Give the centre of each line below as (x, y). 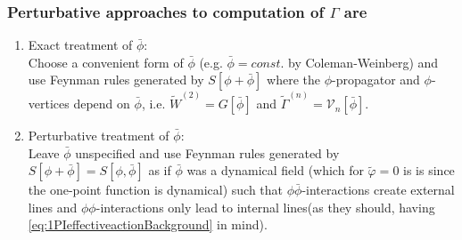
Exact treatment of (80, 45)
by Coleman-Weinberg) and (363, 62)
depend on (102, 104)
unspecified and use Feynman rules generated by (207, 152)
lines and (53, 207)
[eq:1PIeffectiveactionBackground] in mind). (148, 224)
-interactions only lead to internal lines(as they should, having (265, 207)
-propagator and (375, 80)
